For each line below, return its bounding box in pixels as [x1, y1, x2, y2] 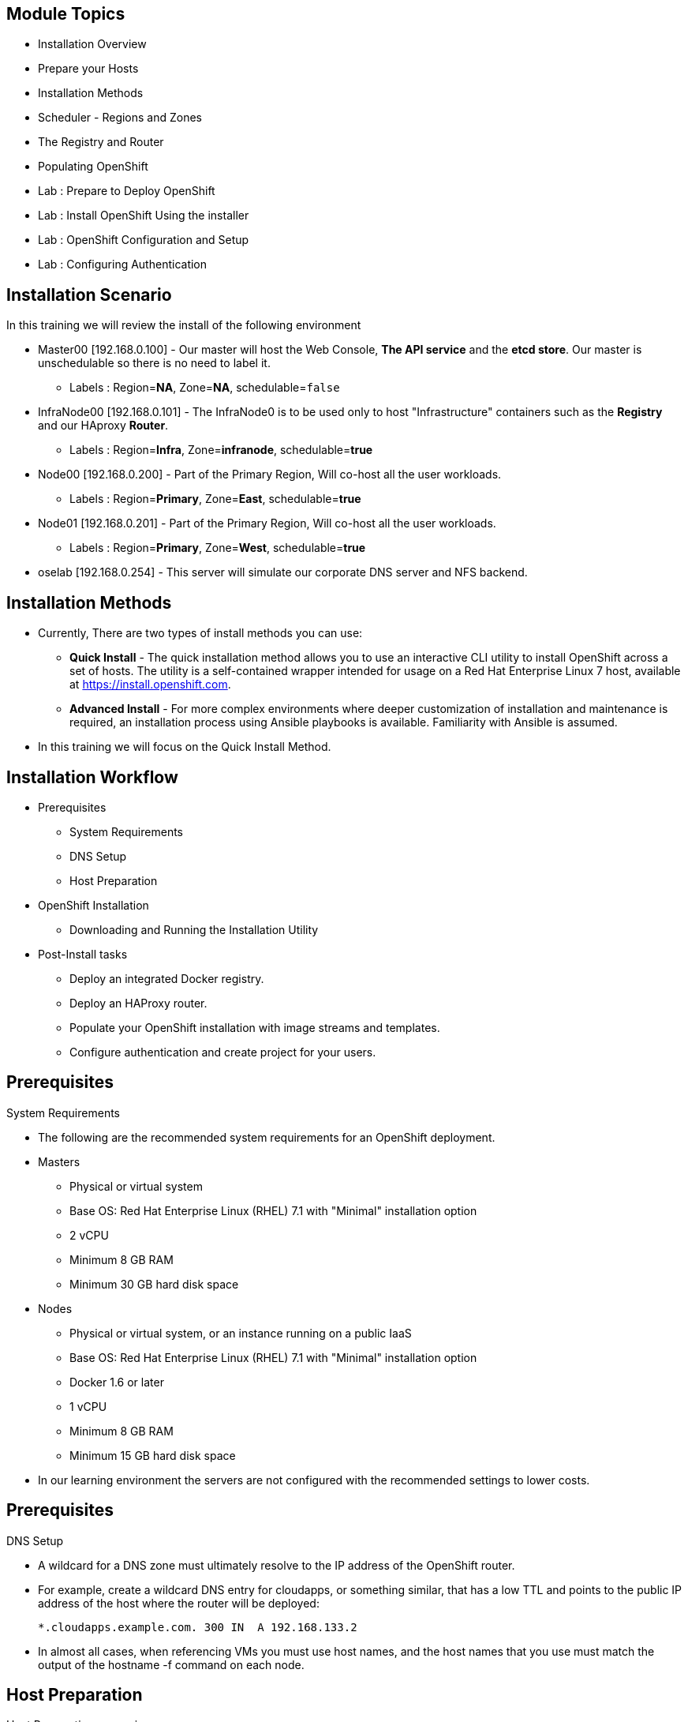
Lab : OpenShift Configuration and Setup [38, 233, 249, 247]
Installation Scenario [6, 284, 172, 305]
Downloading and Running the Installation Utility [69, 922, 319, 936]
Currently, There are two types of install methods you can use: [38, 626, 363, 640]
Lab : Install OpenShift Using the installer [38, 208, 249, 223]
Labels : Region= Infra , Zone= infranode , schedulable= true [69, 443, 373, 457]
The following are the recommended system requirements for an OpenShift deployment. [38, 1130, 495, 1144]
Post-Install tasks [38, 947, 128, 961]
